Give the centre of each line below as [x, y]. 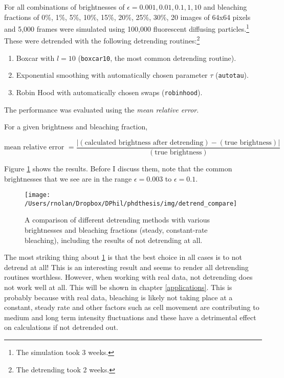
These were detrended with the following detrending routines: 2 [102, 40]
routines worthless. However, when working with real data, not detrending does [128, 277]
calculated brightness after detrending [144, 142]
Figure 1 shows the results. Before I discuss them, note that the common [118, 168]
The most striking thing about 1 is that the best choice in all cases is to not [123, 257]
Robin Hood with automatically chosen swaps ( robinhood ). [109, 92]
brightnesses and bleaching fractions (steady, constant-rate [116, 230]
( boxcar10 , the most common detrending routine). [157, 58]
